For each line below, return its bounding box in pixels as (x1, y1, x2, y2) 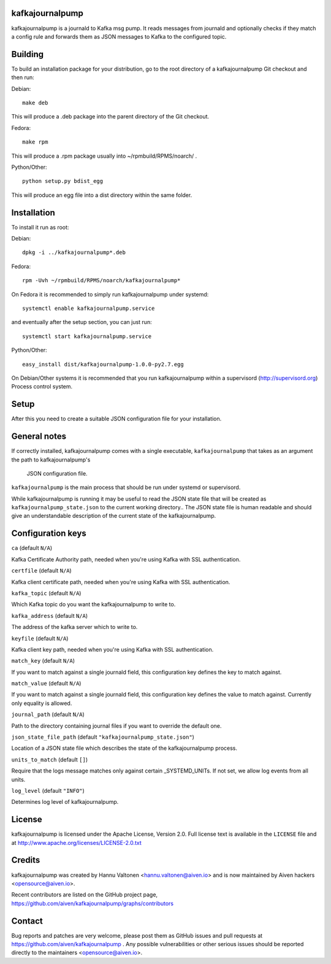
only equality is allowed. (11, 700, 72, 707)
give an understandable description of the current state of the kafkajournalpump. (11, 512, 216, 520)
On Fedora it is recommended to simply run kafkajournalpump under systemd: (11, 290, 209, 298)
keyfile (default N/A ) (11, 634, 69, 642)
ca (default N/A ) (11, 544, 53, 552)
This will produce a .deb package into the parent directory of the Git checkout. (11, 113, 210, 120)
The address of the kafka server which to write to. (11, 623, 138, 631)
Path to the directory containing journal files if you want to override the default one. (11, 722, 222, 730)
